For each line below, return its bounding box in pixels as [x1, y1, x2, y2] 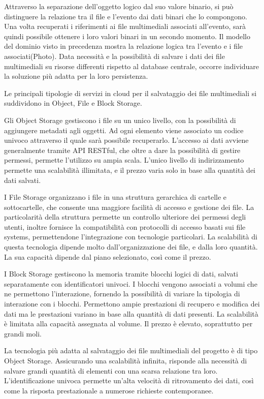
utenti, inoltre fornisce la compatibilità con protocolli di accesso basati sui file [4, 221, 246, 232]
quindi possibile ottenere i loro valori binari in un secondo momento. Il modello [4, 30, 250, 41]
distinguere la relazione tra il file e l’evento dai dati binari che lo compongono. [4, 11, 247, 21]
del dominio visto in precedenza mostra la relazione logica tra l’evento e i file [4, 41, 243, 51]
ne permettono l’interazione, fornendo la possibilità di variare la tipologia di [4, 288, 240, 299]
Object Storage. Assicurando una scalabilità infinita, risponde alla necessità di [4, 355, 247, 365]
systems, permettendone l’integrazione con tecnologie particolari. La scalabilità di [4, 231, 257, 242]
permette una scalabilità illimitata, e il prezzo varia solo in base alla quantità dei [4, 164, 256, 175]
